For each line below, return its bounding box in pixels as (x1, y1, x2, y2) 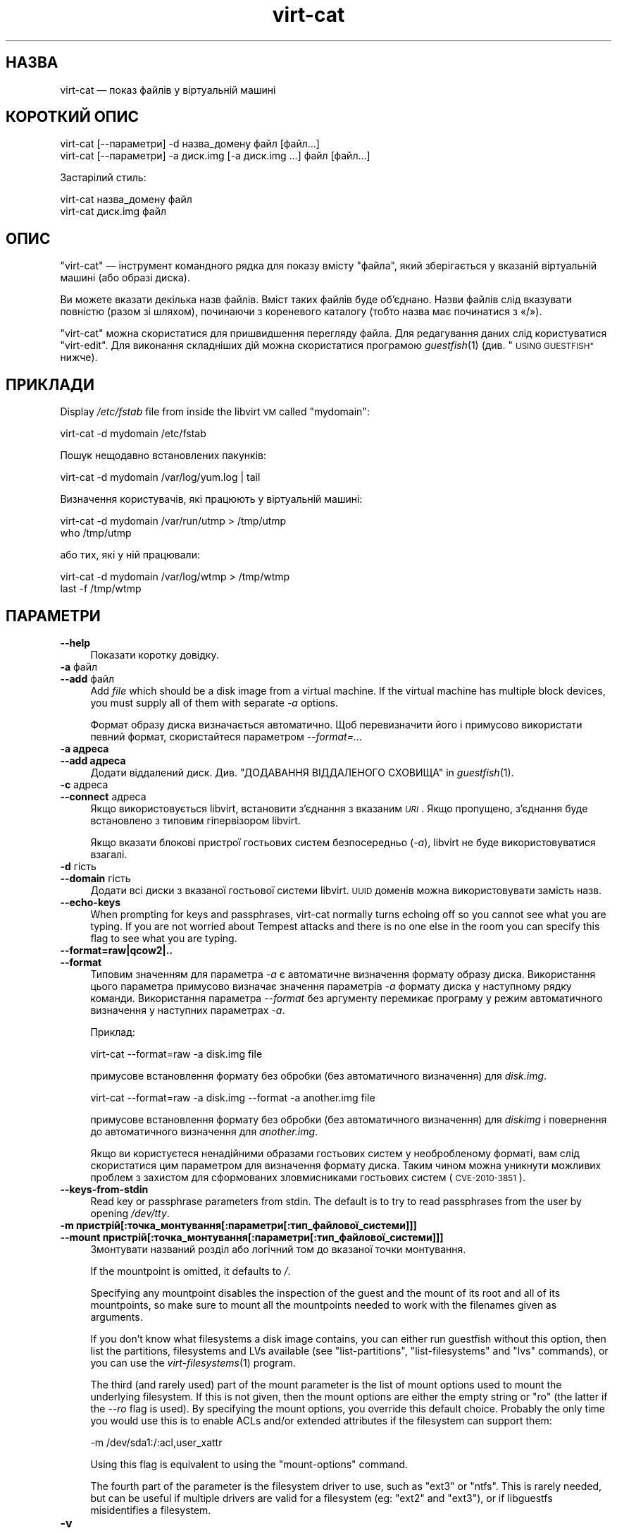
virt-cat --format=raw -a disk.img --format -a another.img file (90, 1091, 375, 1104)
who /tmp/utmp (60, 527, 132, 539)
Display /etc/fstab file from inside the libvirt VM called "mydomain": (60, 405, 370, 418)
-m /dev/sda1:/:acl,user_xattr (90, 1436, 223, 1448)
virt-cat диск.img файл (60, 205, 167, 218)
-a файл (60, 660, 97, 673)
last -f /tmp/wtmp (60, 582, 142, 595)
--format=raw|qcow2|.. (60, 943, 173, 956)
